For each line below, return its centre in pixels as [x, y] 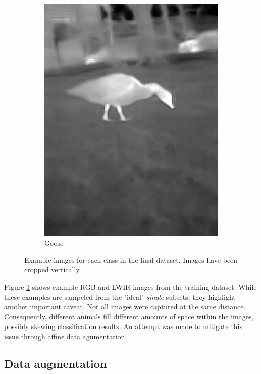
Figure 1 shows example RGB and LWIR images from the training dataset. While [130, 287]
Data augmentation [56, 363]
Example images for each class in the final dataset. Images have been [131, 260]
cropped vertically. [53, 270]
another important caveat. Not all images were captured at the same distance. [125, 307]
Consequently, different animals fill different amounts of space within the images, [129, 316]
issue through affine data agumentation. [66, 336]
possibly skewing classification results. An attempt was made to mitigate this [123, 326]
